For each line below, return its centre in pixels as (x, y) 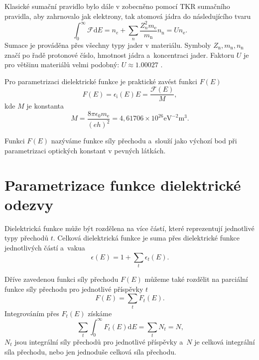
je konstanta (45, 106)
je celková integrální (225, 341)
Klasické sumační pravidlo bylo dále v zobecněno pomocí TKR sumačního (117, 6)
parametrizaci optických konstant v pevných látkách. (85, 150)
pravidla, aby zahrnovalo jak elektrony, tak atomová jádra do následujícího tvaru (128, 16)
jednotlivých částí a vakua (45, 248)
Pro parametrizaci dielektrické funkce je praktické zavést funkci (101, 81)
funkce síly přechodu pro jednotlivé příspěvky (74, 289)
